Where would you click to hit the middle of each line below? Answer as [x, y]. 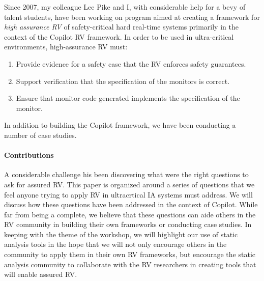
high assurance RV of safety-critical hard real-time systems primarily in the [121, 27]
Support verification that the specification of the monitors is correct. [123, 81]
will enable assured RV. [41, 274]
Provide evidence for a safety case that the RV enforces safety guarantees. [131, 63]
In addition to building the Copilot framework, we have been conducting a [120, 125]
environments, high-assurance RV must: [66, 47]
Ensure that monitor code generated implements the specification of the [128, 98]
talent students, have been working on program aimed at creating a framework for [132, 17]
